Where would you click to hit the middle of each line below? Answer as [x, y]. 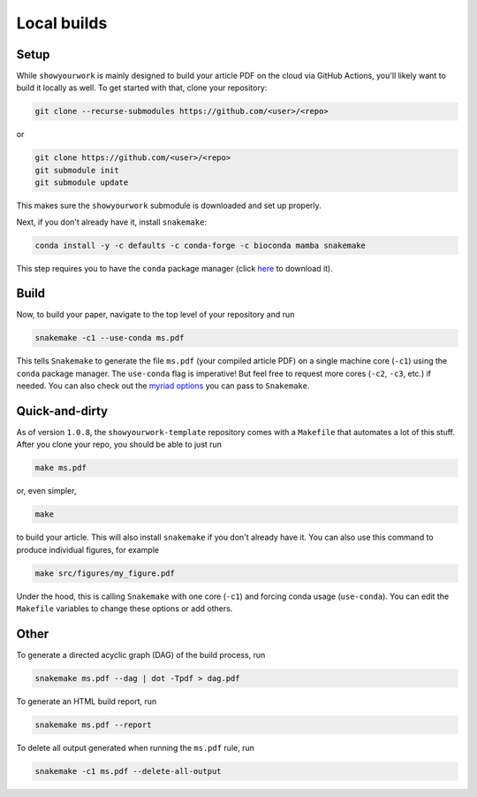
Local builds [62, 23]
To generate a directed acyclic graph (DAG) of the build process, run [141, 655]
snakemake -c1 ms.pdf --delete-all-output [128, 771]
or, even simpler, [46, 491]
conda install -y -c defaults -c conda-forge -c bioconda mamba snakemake [201, 245]
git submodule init [77, 170]
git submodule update [82, 183]
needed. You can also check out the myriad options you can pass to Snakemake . [163, 386]
